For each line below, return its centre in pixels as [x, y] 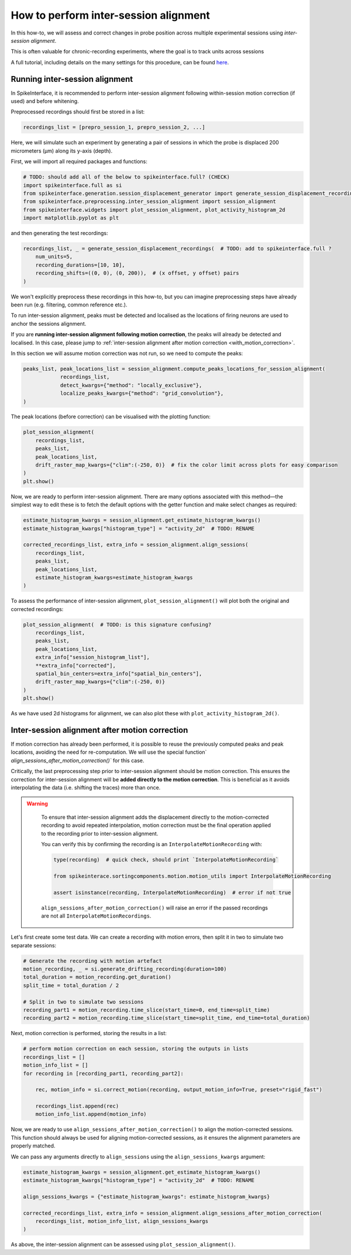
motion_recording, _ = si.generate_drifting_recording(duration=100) [125, 969]
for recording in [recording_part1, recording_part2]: [103, 1073]
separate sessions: [34, 945]
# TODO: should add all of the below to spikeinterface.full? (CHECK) [127, 177]
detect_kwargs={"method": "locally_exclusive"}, [131, 385]
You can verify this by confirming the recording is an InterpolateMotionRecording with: [152, 844]
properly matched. [33, 1146]
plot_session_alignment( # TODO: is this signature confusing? [117, 625]
